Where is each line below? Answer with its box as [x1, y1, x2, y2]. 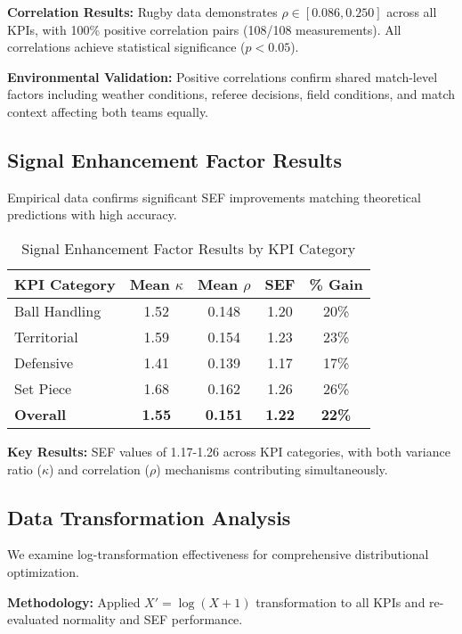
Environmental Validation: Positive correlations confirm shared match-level [7, 67, 438, 86]
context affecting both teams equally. [7, 102, 209, 120]
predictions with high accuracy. [7, 205, 177, 224]
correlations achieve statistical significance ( [7, 37, 246, 56]
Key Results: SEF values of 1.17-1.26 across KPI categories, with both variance [7, 441, 450, 460]
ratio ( [7, 459, 42, 478]
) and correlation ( [49, 459, 150, 478]
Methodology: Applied [7, 592, 141, 611]
